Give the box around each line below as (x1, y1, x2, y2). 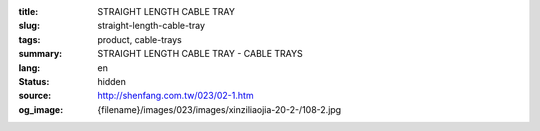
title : (18, 6, 39, 17)
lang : (18, 61, 41, 74)
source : (18, 90, 52, 102)
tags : (18, 33, 41, 45)
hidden (97, 75, 127, 87)
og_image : (18, 103, 64, 115)
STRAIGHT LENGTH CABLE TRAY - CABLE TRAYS (97, 48, 304, 60)
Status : (18, 75, 50, 87)
